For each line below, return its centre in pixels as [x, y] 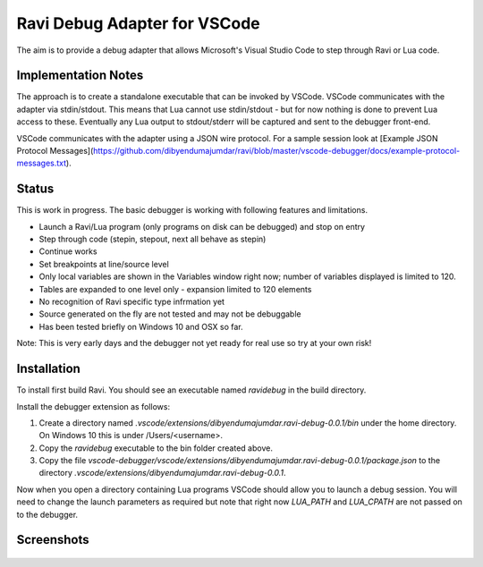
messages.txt [42, 163]
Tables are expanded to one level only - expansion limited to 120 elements [175, 289]
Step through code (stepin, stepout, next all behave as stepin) [153, 239]
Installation [48, 369]
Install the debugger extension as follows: [93, 406]
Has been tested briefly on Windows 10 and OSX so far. [141, 326]
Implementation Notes [80, 76]
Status [35, 189]
